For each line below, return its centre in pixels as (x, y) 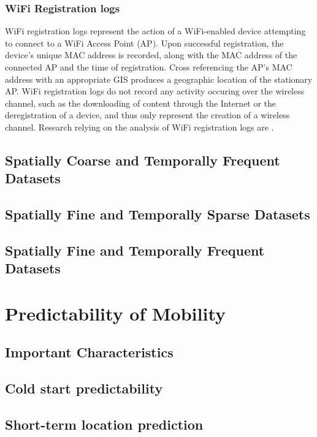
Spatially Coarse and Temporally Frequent (143, 160)
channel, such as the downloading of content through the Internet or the (141, 103)
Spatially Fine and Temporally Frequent (135, 250)
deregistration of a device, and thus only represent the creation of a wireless (147, 115)
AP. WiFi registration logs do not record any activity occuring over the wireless (155, 91)
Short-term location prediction (104, 424)
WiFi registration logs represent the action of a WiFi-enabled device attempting (155, 31)
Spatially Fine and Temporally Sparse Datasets (158, 214)
